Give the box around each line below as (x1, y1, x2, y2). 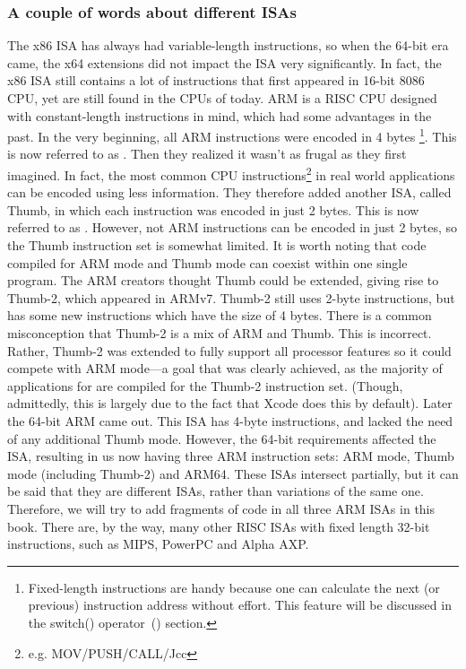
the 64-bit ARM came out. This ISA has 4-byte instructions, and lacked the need (7, 412, 453, 430)
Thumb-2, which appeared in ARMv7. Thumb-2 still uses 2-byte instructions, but (7, 288, 455, 307)
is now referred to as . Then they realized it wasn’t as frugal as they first (7, 144, 407, 163)
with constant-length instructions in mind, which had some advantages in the (7, 106, 432, 125)
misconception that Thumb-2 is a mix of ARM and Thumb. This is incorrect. (7, 324, 432, 343)
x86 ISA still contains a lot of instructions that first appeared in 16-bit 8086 (7, 71, 425, 90)
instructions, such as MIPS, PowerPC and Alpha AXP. (7, 534, 309, 553)
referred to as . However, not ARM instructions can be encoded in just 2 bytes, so (7, 218, 458, 237)
